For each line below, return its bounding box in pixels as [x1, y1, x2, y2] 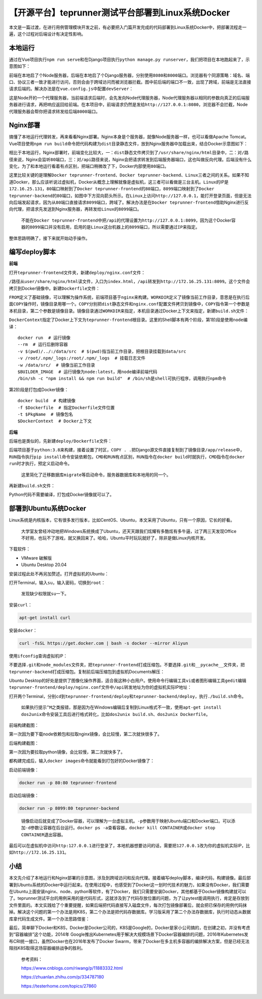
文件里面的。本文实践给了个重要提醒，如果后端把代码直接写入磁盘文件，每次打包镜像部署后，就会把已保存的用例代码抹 [9, 902, 247, 908]
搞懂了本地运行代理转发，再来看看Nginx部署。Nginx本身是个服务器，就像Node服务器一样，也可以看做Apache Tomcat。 [9, 134, 249, 140]
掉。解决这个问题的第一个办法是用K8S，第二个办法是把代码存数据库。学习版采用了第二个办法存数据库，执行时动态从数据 [9, 909, 251, 915]
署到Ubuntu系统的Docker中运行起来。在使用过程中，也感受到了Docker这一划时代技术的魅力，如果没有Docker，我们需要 [9, 882, 250, 888]
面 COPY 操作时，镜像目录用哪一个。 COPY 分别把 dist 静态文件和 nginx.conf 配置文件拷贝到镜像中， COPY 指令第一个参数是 [9, 301, 250, 307]
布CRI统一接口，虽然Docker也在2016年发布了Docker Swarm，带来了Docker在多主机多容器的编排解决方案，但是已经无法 [9, 938, 250, 944]
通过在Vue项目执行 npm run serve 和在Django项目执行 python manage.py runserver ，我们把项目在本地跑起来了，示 [9, 56, 250, 62]
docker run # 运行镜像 [17, 335, 71, 340]
